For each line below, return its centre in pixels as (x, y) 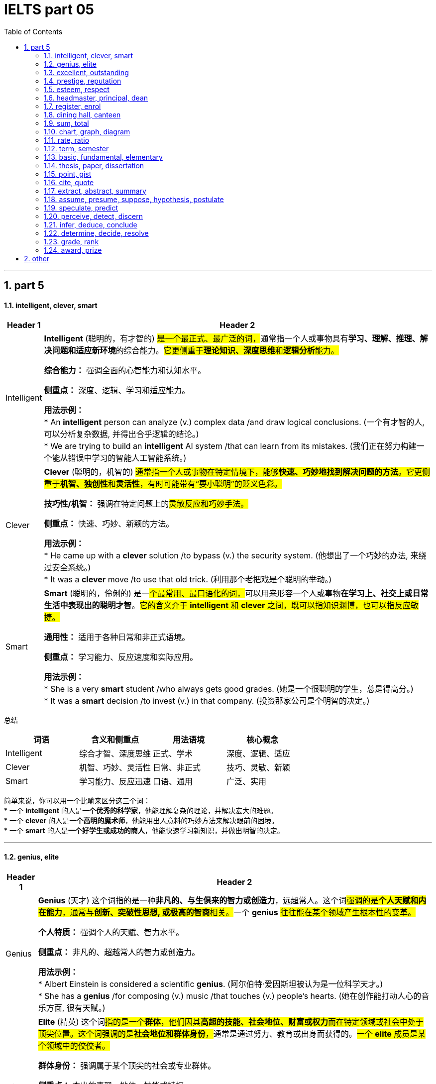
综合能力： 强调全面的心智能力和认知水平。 (125, 371)
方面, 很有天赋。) (76, 1008)
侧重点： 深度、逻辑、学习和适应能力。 (117, 390)
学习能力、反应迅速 (115, 782)
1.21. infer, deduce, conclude (91, 224)
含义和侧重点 (115, 740)
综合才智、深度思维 (115, 754)
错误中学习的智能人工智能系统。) (127, 458)
